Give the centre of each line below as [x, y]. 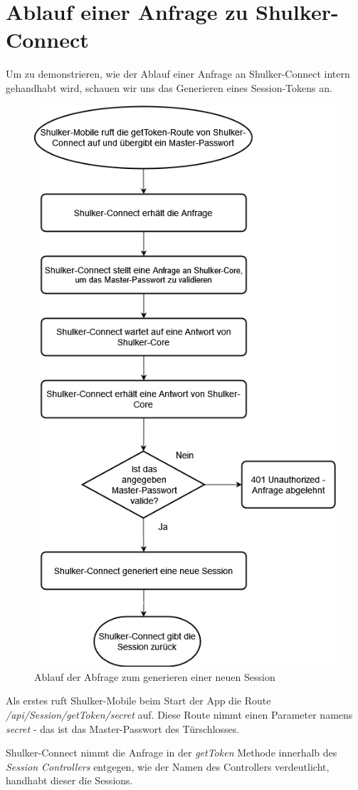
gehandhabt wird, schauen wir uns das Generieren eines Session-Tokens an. [169, 87]
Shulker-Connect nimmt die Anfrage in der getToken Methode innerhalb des [172, 753]
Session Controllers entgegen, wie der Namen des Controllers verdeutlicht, [168, 766]
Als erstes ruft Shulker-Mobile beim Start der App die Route [138, 701]
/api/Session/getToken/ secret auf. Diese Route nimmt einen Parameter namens [179, 715]
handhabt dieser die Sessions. [69, 780]
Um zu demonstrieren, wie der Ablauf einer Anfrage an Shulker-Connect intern [178, 74]
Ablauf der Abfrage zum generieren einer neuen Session [155, 676]
